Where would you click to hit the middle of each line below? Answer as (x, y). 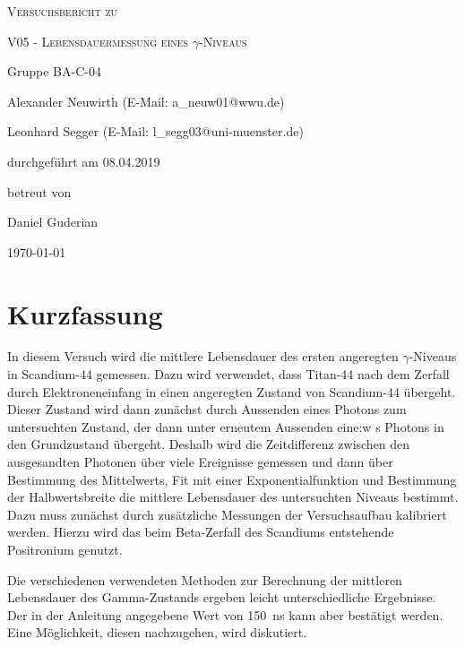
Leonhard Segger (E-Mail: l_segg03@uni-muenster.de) (155, 131)
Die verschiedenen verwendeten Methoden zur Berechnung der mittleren (205, 579)
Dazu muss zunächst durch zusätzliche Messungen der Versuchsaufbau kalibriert (227, 514)
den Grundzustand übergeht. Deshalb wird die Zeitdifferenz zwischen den (209, 444)
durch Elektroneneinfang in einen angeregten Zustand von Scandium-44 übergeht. (232, 391)
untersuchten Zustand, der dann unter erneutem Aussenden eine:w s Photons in (226, 426)
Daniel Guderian (53, 222)
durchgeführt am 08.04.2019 (84, 161)
